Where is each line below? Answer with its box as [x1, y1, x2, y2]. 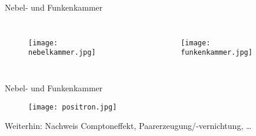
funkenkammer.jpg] [181, 48, 252, 57]
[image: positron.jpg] [28, 102, 117, 111]
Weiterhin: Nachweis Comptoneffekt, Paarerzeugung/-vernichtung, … [5, 120, 252, 132]
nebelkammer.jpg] [28, 48, 96, 57]
